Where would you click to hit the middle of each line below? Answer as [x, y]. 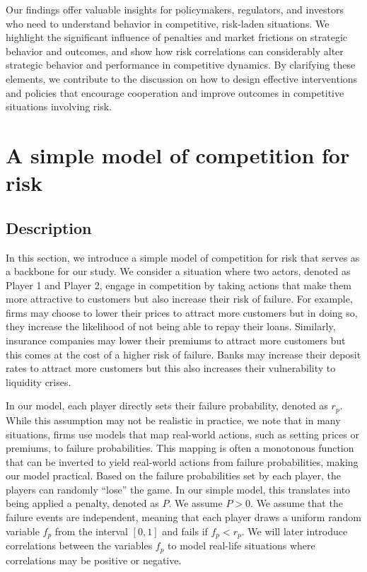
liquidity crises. [39, 381]
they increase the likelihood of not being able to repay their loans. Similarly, [171, 326]
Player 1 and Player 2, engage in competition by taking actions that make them [179, 285]
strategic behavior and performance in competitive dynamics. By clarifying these [181, 65]
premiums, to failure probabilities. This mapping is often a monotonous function [180, 448]
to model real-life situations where [241, 545]
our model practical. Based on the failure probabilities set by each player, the [173, 475]
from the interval [91, 531]
